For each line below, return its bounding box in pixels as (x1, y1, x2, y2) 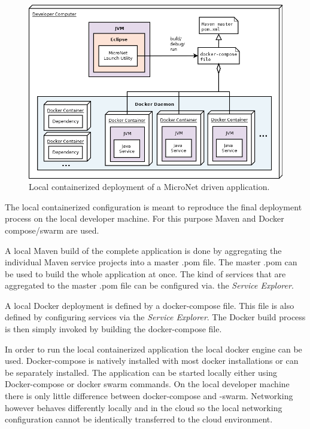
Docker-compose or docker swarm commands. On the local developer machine (5, 378, 290, 390)
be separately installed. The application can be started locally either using (5, 366, 278, 378)
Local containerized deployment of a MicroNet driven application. (29, 180, 270, 193)
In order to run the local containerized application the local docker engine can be (5, 342, 302, 355)
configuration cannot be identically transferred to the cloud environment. (5, 413, 273, 425)
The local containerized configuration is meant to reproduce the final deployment (5, 200, 302, 213)
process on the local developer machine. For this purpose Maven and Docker (5, 212, 284, 225)
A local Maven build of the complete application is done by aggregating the (5, 244, 282, 256)
